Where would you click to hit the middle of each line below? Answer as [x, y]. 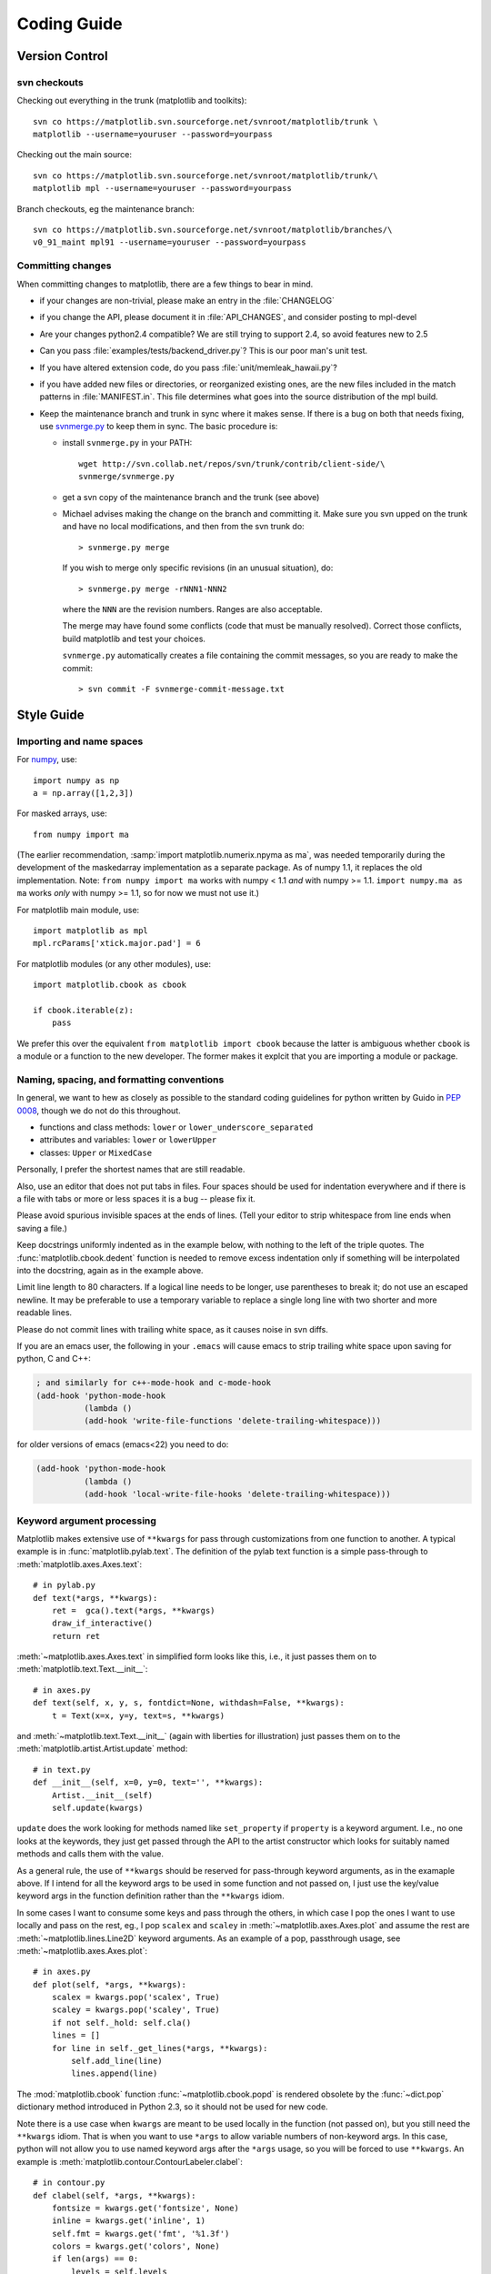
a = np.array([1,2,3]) [84, 793]
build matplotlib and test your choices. [134, 639]
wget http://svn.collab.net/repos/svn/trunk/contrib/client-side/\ [232, 463]
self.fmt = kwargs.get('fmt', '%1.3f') [140, 2234]
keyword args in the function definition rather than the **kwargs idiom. [151, 1896]
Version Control [62, 56]
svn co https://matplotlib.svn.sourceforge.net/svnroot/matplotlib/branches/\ [213, 230]
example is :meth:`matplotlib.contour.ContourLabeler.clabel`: [130, 2161]
